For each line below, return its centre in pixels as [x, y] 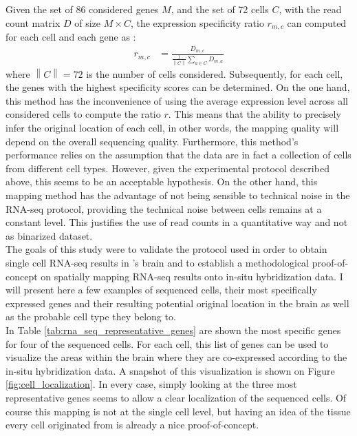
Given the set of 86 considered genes [82, 9]
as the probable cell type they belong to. [91, 316]
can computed [317, 22]
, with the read [310, 9]
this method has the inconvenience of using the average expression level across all [177, 100]
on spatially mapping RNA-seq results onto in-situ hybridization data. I [192, 276]
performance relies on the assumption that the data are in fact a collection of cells [178, 155]
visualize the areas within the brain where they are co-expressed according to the [176, 357]
